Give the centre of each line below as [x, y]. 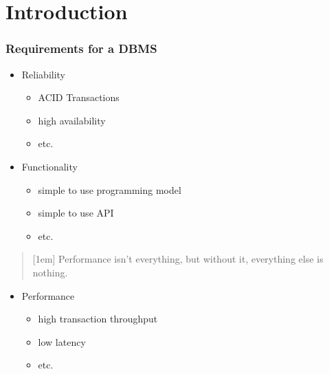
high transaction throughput [98, 319]
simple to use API [76, 213]
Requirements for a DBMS [81, 48]
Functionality [49, 166]
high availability [72, 120]
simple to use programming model [110, 189]
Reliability [44, 74]
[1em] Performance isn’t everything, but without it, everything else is [178, 259]
